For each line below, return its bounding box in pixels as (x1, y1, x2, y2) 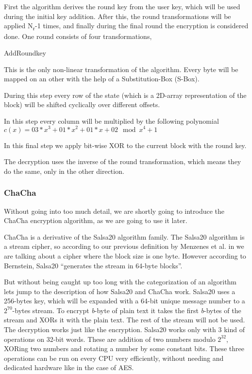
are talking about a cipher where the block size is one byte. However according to (4, 250, 246, 261)
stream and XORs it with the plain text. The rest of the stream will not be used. (4, 315, 245, 325)
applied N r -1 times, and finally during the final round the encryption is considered (4, 20, 249, 32)
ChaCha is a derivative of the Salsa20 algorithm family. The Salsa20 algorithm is (4, 231, 245, 242)
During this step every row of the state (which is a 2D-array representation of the (4, 90, 247, 100)
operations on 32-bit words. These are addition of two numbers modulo (4, 334, 216, 344)
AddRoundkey (4, 47, 46, 57)
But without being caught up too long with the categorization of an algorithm (4, 277, 237, 287)
